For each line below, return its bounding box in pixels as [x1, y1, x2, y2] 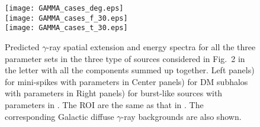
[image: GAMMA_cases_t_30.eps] [5, 24, 128, 32]
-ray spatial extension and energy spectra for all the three [46, 40, 256, 53]
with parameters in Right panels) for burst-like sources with [5, 87, 223, 99]
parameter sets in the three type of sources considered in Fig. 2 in [5, 52, 245, 64]
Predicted [5, 40, 40, 53]
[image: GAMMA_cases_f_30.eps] [5, 14, 128, 22]
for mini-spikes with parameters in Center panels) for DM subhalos [5, 75, 248, 87]
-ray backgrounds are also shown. [121, 110, 242, 122]
